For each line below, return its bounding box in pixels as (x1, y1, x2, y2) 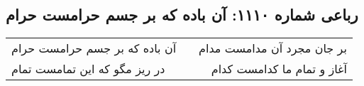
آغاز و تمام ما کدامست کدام (211, 60, 347, 77)
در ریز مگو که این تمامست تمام (11, 60, 165, 77)
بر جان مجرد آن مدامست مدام (199, 40, 347, 57)
